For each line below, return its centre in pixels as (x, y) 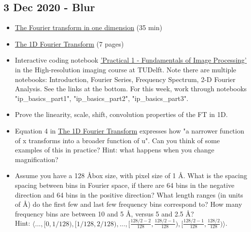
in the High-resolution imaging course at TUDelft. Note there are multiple (125, 69)
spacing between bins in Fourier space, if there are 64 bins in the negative (125, 185)
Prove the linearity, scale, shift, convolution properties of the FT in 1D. (121, 114)
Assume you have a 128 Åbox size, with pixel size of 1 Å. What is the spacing (131, 175)
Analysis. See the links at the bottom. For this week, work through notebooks (131, 89)
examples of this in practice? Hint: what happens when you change (115, 150)
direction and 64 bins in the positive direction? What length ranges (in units (129, 194)
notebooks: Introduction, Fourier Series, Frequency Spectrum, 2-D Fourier (125, 79)
